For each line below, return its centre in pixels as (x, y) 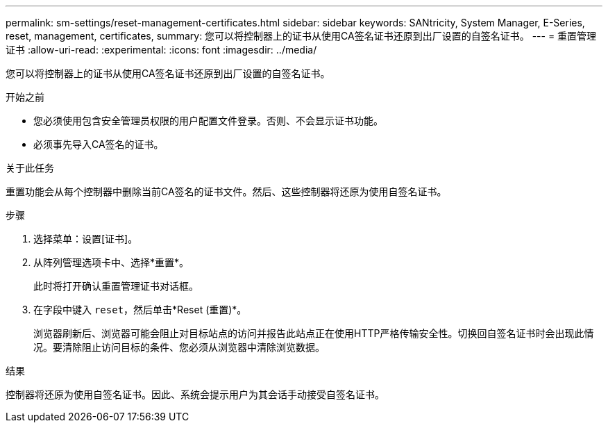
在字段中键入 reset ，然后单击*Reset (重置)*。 (140, 310)
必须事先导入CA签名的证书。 (99, 144)
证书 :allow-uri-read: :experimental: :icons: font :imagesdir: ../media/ (161, 50)
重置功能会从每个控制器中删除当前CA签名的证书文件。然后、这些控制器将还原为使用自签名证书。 (226, 191)
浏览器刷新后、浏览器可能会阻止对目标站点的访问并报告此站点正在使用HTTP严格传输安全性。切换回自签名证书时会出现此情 (314, 333)
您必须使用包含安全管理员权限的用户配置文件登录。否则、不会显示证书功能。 (208, 121)
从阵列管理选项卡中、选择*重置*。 (111, 262)
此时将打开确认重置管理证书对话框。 (116, 286)
